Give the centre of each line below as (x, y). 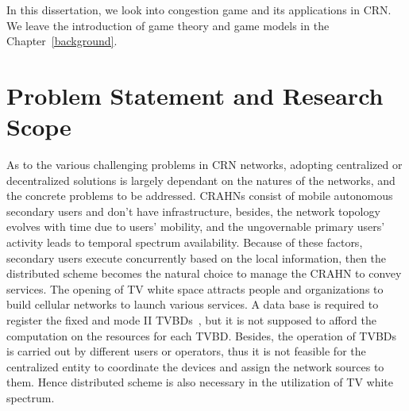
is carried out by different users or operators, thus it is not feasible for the (186, 351)
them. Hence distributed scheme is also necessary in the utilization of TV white (200, 382)
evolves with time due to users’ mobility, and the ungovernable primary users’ (196, 227)
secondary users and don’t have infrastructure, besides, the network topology (193, 211)
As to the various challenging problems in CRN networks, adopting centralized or (204, 165)
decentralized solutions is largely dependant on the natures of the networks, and (201, 180)
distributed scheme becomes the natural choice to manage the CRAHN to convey (204, 273)
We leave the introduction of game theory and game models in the (168, 25)
